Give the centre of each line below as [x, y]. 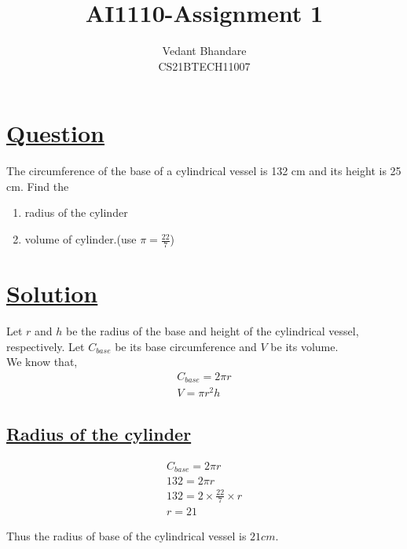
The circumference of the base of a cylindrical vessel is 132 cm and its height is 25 [204, 171]
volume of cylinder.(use [81, 239]
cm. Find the [38, 186]
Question [55, 133]
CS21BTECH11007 [204, 66]
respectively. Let [46, 346]
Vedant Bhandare [204, 51]
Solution [52, 293]
